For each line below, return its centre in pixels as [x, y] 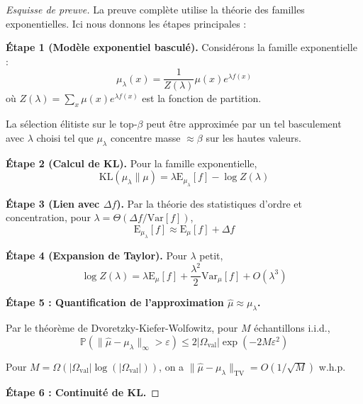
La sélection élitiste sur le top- [72, 124]
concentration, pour [48, 217]
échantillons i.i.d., [292, 328]
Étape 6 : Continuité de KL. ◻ [83, 392]
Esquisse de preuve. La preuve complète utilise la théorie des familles [155, 9]
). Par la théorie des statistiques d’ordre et [210, 203]
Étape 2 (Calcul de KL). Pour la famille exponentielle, [132, 163]
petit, [211, 256]
